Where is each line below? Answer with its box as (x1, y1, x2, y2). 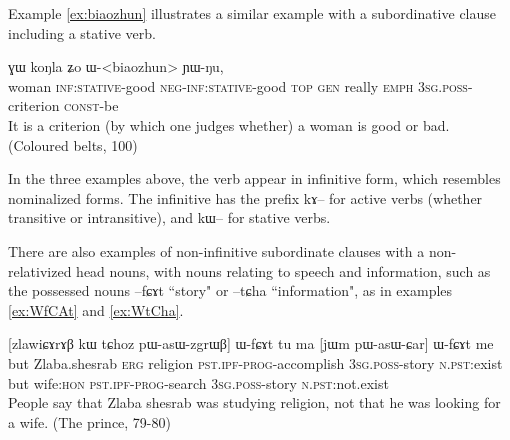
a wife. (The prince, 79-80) (8, 411, 171, 432)
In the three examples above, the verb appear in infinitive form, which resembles (8, 168, 501, 189)
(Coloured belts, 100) (8, 134, 138, 155)
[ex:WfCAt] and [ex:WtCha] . (8, 299, 184, 320)
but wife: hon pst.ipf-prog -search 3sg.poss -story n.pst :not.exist (8, 372, 389, 393)
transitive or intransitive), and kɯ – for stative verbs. (8, 207, 331, 228)
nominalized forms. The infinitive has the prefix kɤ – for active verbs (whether (8, 187, 483, 208)
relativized (8, 260, 72, 281)
